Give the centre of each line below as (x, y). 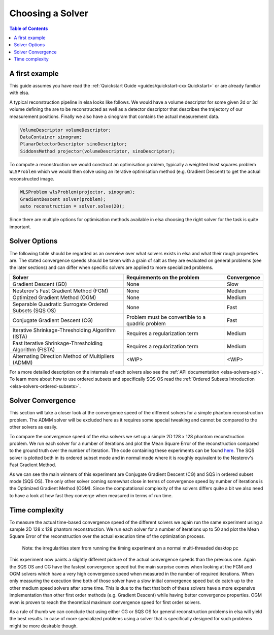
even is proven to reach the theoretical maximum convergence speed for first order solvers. (105, 602)
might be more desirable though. (44, 626)
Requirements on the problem (163, 277)
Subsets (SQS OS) (34, 310)
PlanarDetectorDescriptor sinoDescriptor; (74, 144)
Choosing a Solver (49, 13)
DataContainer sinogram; (51, 137)
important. (20, 227)
